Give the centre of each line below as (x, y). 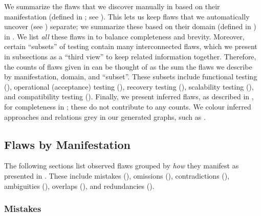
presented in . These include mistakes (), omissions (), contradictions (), (117, 175)
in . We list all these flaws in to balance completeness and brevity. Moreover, (124, 36)
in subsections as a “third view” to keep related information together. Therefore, (130, 56)
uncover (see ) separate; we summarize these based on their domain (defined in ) (130, 26)
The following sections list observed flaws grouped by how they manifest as (122, 166)
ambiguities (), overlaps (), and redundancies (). (79, 186)
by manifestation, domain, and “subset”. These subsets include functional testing (131, 77)
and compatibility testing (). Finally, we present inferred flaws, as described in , (129, 96)
